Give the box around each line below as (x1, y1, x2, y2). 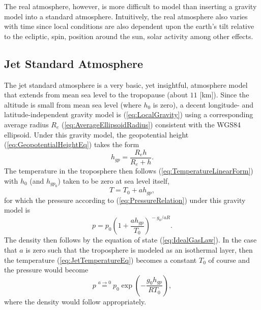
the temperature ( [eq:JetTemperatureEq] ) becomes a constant (4, 254, 197, 265)
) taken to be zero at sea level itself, (57, 175, 170, 186)
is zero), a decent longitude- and (153, 99, 254, 110)
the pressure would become (4, 264, 89, 275)
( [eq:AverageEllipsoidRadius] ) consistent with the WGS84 (61, 119, 241, 129)
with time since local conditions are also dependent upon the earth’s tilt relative (4, 21, 254, 31)
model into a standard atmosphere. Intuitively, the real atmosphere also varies (4, 11, 248, 21)
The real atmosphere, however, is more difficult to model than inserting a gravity (4, 1, 257, 11)
